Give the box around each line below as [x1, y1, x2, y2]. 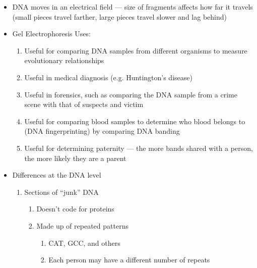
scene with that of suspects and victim [24, 99, 144, 110]
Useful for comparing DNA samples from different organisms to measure [24, 45, 247, 56]
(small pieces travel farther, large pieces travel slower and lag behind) [12, 11, 227, 22]
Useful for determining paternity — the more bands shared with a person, [24, 142, 253, 153]
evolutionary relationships [24, 55, 104, 66]
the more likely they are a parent [24, 152, 126, 163]
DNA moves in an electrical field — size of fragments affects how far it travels [12, 2, 253, 12]
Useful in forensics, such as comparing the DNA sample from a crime [24, 89, 237, 99]
